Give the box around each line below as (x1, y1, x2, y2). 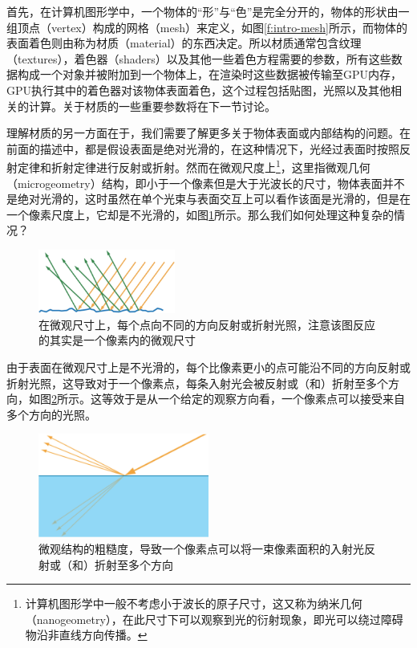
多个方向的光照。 (6, 406, 96, 422)
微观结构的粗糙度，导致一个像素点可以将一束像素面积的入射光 (38, 540, 364, 557)
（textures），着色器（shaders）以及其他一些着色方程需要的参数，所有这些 (6, 50, 391, 67)
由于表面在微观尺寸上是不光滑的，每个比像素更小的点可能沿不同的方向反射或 (6, 358, 411, 375)
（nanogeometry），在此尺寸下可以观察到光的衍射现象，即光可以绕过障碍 (25, 610, 403, 627)
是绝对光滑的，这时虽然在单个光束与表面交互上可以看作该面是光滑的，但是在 (6, 190, 411, 207)
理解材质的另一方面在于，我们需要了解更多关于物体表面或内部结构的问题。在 (6, 124, 411, 141)
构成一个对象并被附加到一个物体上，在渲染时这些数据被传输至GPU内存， (17, 66, 403, 83)
